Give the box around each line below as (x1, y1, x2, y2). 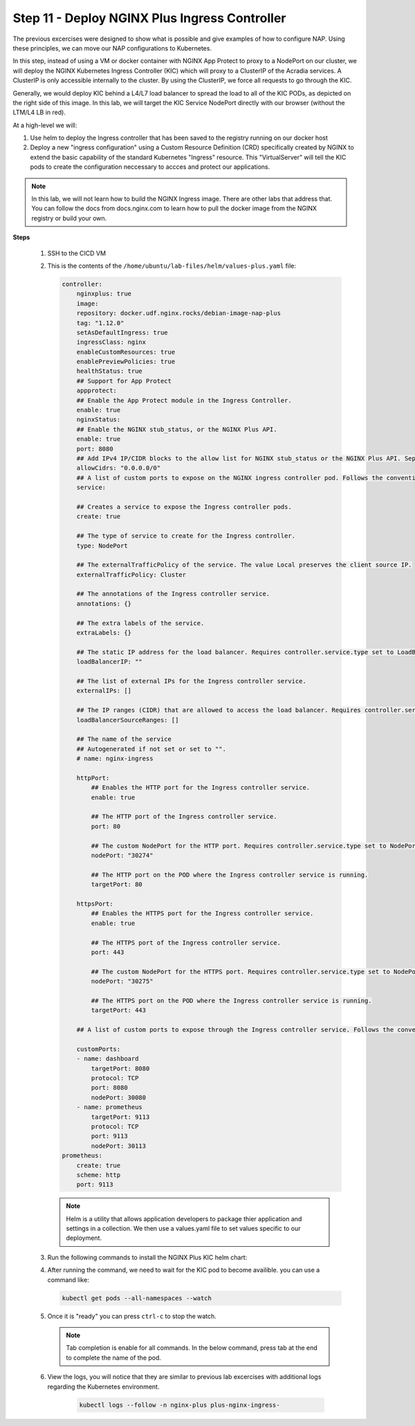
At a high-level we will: (12, 121, 77, 129)
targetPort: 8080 (91, 1064, 150, 1072)
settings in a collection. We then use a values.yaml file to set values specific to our (66, 1225, 301, 1233)
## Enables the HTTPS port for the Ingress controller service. (91, 910, 314, 917)
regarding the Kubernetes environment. (47, 1382, 160, 1391)
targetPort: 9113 (91, 1113, 150, 1121)
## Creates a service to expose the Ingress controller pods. (76, 502, 292, 511)
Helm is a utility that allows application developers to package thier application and (66, 1214, 302, 1223)
